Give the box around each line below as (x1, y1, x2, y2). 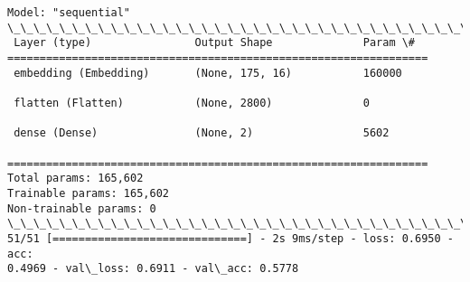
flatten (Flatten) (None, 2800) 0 (14, 96, 370, 109)
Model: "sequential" (7, 6, 131, 19)
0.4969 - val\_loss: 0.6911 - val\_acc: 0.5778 (7, 262, 299, 276)
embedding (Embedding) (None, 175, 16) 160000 (14, 66, 402, 80)
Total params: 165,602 (7, 172, 144, 185)
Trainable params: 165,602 (7, 186, 169, 200)
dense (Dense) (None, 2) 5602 (14, 127, 390, 140)
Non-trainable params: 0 (7, 202, 156, 215)
